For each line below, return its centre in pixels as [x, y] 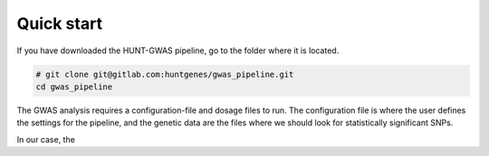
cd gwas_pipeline [74, 87]
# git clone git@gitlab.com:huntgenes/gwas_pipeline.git [165, 74]
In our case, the [46, 139]
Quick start [60, 23]
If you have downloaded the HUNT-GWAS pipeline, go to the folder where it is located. [178, 50]
